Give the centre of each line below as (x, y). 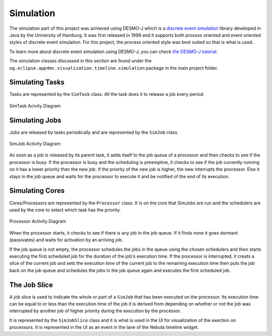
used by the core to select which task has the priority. (65, 210)
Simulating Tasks (37, 82)
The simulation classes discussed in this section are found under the (81, 61)
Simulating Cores (37, 191)
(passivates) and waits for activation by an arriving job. (66, 240)
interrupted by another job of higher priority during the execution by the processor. (95, 311)
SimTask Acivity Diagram (35, 105)
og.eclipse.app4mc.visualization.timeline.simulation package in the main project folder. (114, 68)
